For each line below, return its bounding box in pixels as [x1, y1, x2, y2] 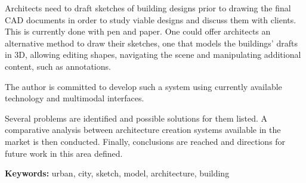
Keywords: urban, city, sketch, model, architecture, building [5, 167, 230, 179]
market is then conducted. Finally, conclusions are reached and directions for [5, 135, 286, 147]
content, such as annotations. [5, 60, 111, 72]
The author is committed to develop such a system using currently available [5, 80, 282, 92]
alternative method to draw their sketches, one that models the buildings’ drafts [5, 36, 298, 49]
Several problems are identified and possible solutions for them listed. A [5, 111, 268, 124]
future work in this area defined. [5, 147, 123, 159]
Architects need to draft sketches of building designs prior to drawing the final [5, 2, 291, 14]
